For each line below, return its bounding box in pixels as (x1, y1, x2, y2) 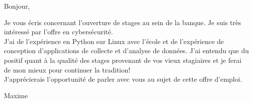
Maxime (4, 90, 28, 100)
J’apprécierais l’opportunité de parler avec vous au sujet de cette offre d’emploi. (4, 74, 242, 84)
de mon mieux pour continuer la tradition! (4, 64, 131, 74)
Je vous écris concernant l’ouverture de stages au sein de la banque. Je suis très (4, 17, 241, 27)
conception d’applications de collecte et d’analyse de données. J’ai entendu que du (4, 45, 249, 56)
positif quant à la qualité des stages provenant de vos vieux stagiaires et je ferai (4, 55, 242, 65)
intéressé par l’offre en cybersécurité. (4, 27, 113, 37)
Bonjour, (4, 1, 30, 11)
